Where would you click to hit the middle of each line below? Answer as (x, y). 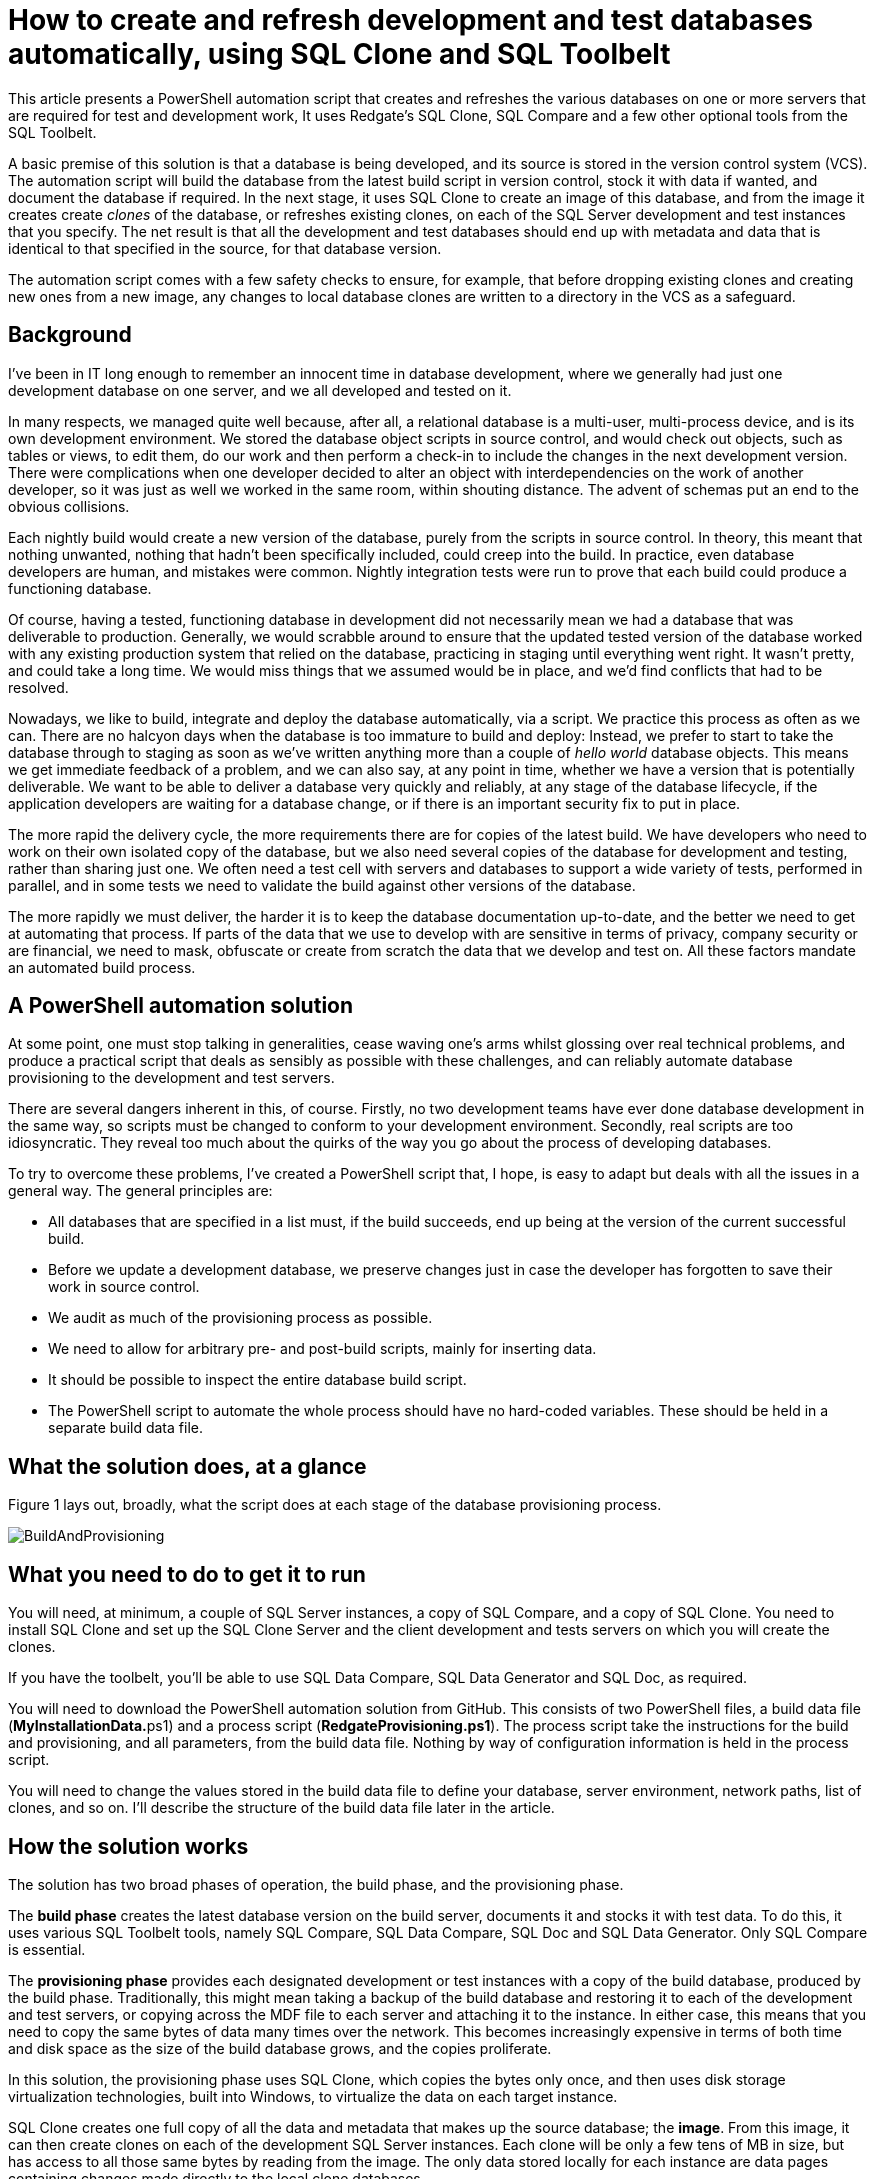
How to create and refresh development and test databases (410, 20)
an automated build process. (102, 967)
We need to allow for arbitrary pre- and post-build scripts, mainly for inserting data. (322, 1349)
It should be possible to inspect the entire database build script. (257, 1380)
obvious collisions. (69, 506)
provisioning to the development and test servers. (171, 1078)
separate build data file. (125, 1428)
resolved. (38, 687)
